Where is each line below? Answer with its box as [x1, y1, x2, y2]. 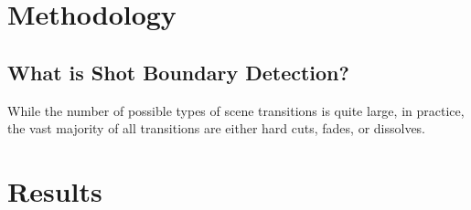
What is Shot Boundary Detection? [7, 58, 349, 86]
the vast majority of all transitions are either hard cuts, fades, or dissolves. [7, 119, 426, 138]
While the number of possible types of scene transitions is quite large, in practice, [7, 100, 465, 120]
